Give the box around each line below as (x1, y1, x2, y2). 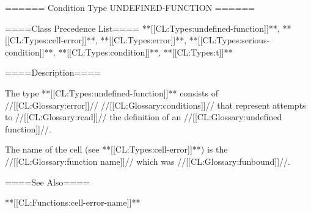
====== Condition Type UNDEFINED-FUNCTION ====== (5, 1, 255, 13)
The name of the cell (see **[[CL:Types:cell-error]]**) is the (5, 143, 228, 156)
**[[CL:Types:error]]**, (100, 34, 187, 46)
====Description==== (5, 66, 101, 79)
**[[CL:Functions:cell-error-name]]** (5, 196, 141, 209)
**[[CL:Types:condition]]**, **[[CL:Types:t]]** (58, 45, 233, 58)
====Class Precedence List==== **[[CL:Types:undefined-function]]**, (5, 21, 280, 34)
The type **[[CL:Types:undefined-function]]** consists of (5, 86, 218, 99)
